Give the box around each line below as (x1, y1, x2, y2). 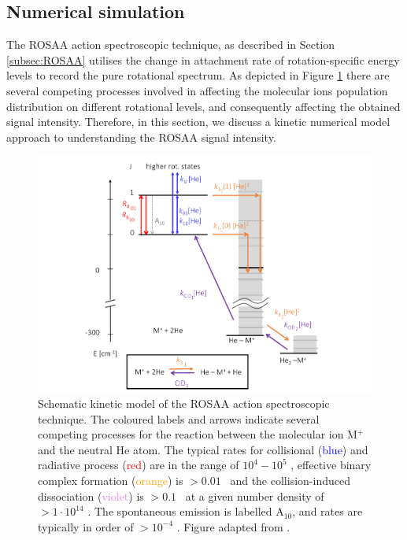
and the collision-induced (230, 472, 350, 488)
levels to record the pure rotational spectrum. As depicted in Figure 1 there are (6, 67, 390, 83)
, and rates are (292, 503, 363, 520)
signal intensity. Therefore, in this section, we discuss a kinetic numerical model (6, 113, 390, 130)
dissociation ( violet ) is (38, 487, 144, 504)
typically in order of (38, 518, 134, 534)
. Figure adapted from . (176, 518, 290, 534)
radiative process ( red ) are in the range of (38, 457, 239, 473)
